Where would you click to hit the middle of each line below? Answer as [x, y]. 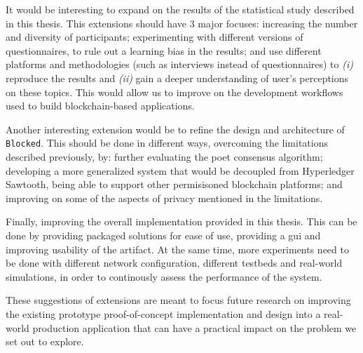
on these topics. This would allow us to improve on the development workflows [174, 92]
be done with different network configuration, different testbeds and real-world [174, 263]
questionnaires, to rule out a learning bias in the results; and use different [164, 50]
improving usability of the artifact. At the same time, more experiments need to [177, 249]
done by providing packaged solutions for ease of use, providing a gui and [163, 235]
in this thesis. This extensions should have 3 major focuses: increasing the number [182, 23]
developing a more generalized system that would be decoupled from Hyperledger [180, 170]
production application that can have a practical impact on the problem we [194, 327]
